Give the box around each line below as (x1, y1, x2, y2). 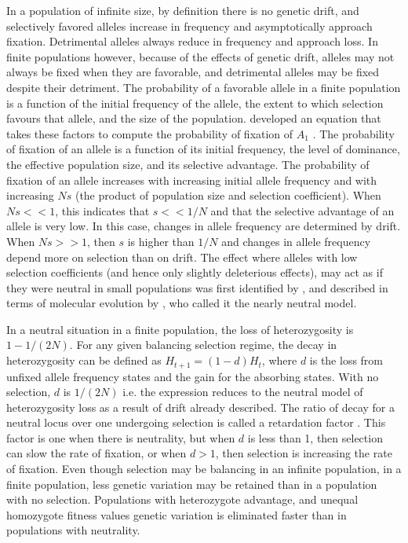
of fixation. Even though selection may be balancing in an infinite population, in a (6, 460, 402, 477)
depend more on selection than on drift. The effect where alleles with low (6, 248, 358, 265)
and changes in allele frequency (221, 233, 371, 249)
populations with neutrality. (6, 522, 140, 538)
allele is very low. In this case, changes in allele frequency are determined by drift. (6, 218, 401, 234)
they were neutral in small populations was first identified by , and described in (6, 279, 388, 295)
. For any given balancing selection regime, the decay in (69, 336, 337, 353)
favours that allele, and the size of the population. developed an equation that (6, 110, 381, 127)
